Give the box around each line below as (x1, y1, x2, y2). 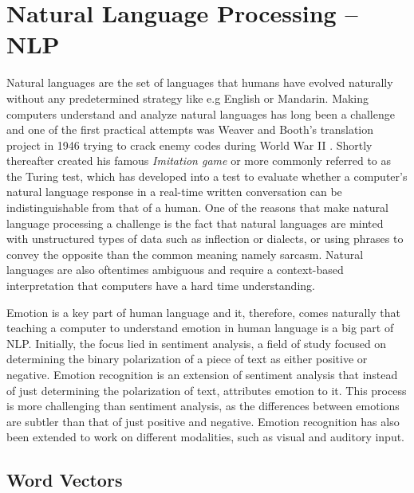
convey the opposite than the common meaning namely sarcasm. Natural (6, 245, 364, 262)
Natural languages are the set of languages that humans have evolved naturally (6, 74, 393, 91)
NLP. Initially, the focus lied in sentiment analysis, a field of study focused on (6, 335, 387, 351)
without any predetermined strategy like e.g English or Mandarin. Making (6, 89, 369, 106)
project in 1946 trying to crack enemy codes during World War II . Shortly (6, 136, 373, 153)
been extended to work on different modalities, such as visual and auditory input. (6, 428, 405, 445)
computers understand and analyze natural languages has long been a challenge (6, 105, 395, 122)
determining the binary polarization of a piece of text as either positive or (6, 350, 368, 367)
